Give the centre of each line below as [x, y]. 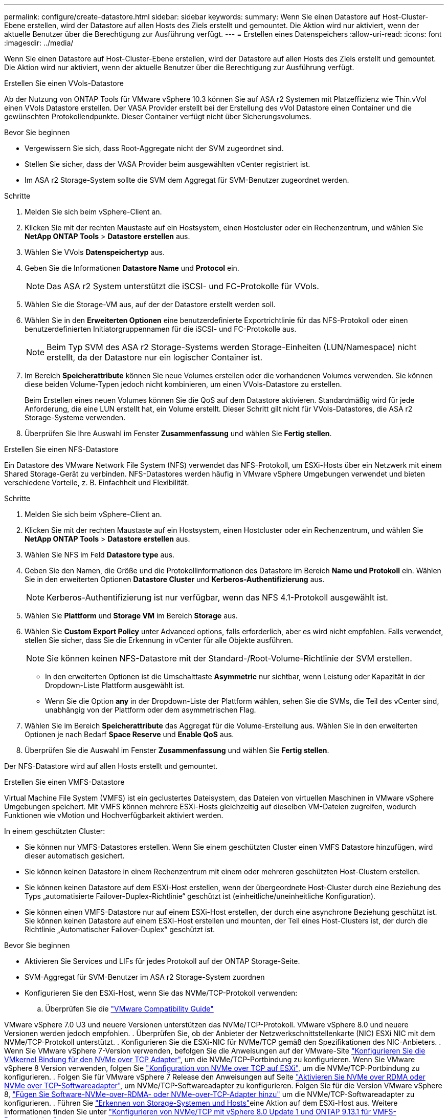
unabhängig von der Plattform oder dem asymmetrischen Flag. [151, 710]
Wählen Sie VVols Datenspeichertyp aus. [95, 252]
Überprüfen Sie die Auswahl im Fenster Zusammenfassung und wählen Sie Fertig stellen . [177, 750]
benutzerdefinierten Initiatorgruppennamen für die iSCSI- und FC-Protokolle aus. [161, 329]
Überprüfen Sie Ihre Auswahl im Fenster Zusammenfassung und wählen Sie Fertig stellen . [178, 433]
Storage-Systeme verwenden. [75, 417]
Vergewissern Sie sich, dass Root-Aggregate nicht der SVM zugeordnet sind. [154, 148]
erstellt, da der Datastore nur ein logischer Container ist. [155, 357]
